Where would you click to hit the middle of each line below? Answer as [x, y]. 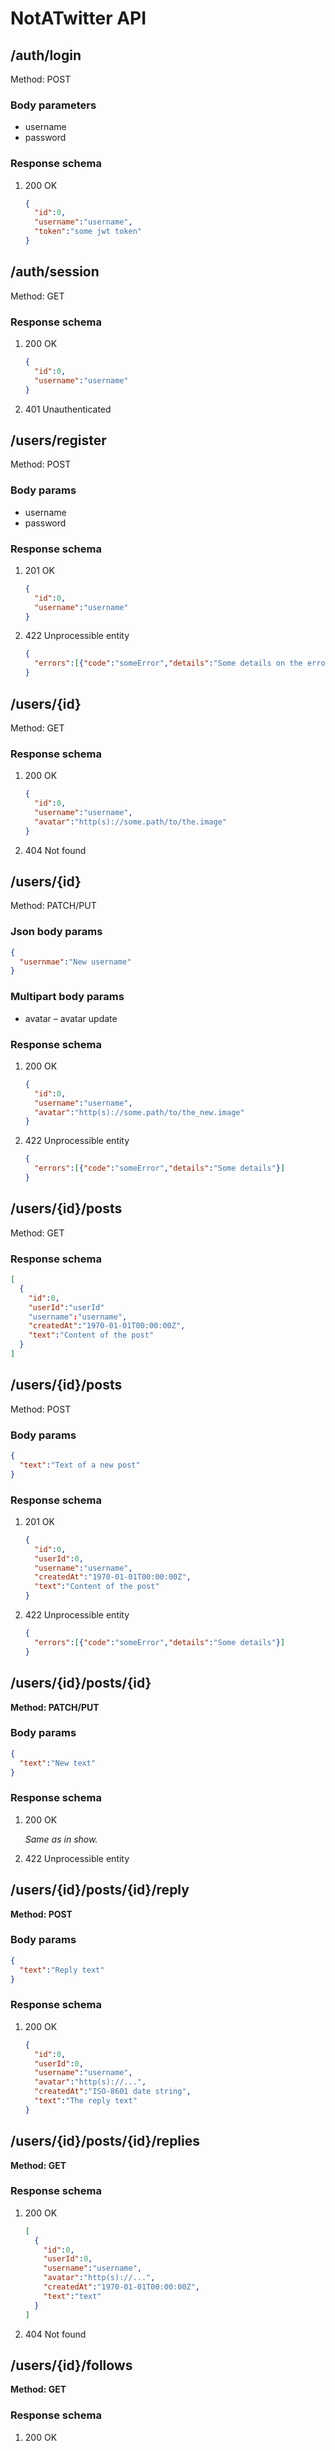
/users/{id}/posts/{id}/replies [105, 2141]
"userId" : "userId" [66, 1307]
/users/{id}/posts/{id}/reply [100, 1890]
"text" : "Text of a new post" [80, 1465]
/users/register [58, 440]
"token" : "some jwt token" [88, 232]
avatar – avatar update [71, 1018]
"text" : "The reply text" [86, 2101]
